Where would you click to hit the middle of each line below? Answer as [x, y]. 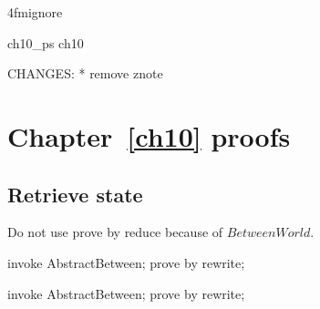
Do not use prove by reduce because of [115, 232]
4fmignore [35, 12]
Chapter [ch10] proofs [149, 135]
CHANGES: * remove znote [85, 73]
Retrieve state [75, 194]
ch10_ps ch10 [46, 42]
